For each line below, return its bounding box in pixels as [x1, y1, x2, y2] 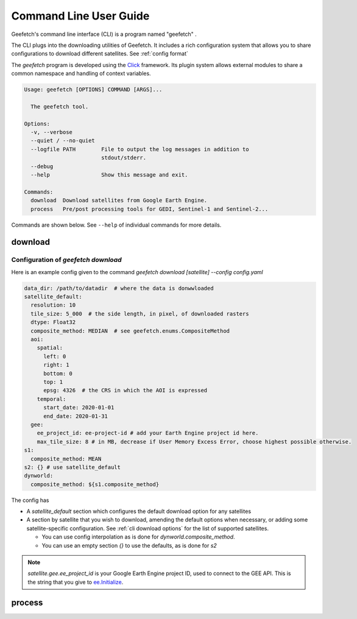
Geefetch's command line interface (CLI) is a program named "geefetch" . [11, 30, 197, 38]
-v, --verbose [30, 129, 73, 136]
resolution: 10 [30, 302, 76, 309]
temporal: [37, 395, 66, 402]
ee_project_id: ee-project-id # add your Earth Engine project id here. [37, 430, 259, 437]
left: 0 [43, 353, 66, 359]
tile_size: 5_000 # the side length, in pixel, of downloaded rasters [30, 310, 249, 317]
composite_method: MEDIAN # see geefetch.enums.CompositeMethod [30, 327, 230, 334]
